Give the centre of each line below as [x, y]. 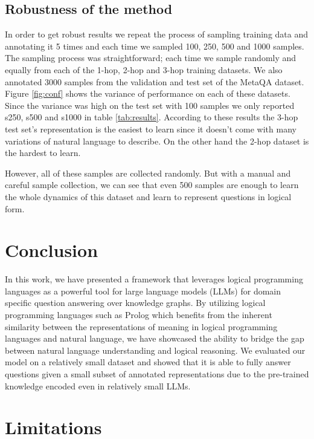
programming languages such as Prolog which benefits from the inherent [139, 315]
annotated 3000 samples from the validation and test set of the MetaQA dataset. [155, 81]
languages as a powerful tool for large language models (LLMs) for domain [143, 291]
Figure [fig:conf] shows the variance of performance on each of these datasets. [148, 93]
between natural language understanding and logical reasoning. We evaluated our [155, 350]
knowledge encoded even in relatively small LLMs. [98, 385]
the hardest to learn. [43, 153]
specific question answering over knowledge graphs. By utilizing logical [135, 303]
